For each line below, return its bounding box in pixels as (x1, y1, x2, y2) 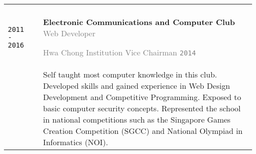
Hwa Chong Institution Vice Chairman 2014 (43, 47, 196, 58)
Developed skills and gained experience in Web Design (43, 80, 230, 91)
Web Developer (43, 27, 96, 39)
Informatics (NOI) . (43, 136, 108, 148)
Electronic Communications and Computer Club (43, 16, 235, 27)
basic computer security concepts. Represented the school (43, 103, 241, 114)
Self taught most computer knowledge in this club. (43, 69, 217, 80)
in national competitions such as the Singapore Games (43, 114, 231, 125)
